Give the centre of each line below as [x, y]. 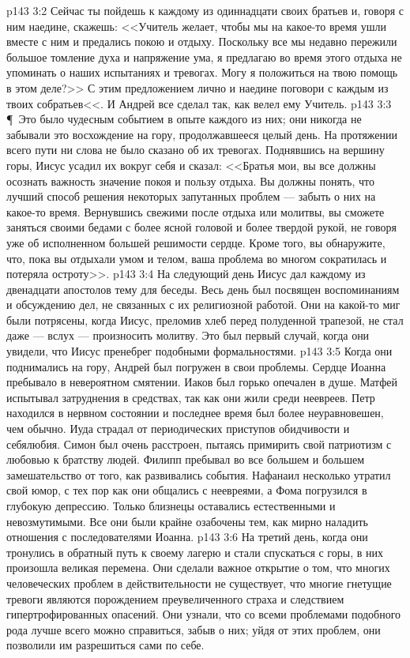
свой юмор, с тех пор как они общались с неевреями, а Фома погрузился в [187, 490]
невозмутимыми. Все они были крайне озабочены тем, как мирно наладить [187, 521]
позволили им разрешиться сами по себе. [105, 645]
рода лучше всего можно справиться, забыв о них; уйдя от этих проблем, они [194, 629]
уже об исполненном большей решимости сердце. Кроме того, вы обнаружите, [196, 242]
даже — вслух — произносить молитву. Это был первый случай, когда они [188, 335]
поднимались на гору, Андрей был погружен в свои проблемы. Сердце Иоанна [196, 366]
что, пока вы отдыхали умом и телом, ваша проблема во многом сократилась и [197, 258]
